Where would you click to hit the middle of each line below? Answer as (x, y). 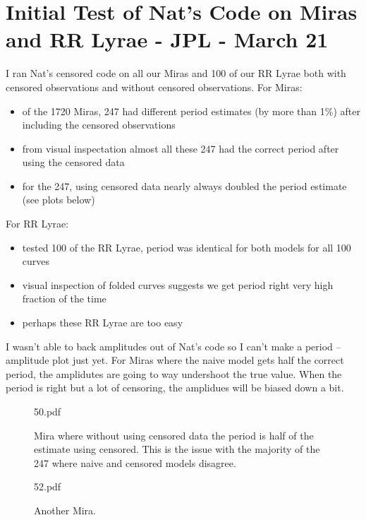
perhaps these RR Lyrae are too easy (103, 323)
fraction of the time (64, 299)
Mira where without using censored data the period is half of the (174, 435)
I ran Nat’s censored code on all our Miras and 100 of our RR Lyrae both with (176, 73)
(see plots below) (59, 200)
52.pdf (48, 486)
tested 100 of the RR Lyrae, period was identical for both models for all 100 (187, 247)
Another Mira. (65, 510)
